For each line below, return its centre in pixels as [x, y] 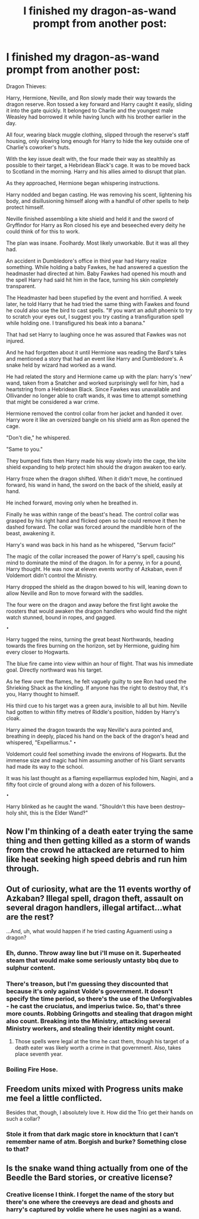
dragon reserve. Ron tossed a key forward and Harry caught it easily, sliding [99, 104]
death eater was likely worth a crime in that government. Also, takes [98, 1048]
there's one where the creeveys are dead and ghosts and [90, 1202]
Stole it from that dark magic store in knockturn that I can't [92, 1134]
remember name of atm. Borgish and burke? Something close [97, 1142]
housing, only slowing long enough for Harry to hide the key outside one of [98, 141]
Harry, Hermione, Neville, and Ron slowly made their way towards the [91, 98]
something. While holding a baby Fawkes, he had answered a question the [97, 267]
